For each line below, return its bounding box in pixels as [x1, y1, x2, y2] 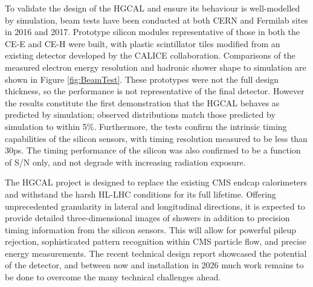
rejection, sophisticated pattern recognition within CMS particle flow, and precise [5, 235, 306, 248]
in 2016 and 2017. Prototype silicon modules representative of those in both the [5, 25, 300, 38]
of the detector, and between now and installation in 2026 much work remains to [5, 259, 304, 271]
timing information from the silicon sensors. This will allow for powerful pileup [5, 223, 297, 236]
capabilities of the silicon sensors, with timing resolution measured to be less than [5, 132, 308, 144]
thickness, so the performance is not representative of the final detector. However [5, 85, 305, 97]
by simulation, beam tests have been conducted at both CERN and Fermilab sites [5, 13, 308, 26]
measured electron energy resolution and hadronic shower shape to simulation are [5, 60, 306, 73]
